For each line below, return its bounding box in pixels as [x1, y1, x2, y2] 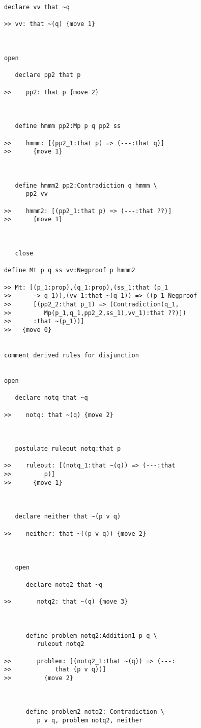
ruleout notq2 [37, 640, 84, 648]
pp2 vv [25, 190, 48, 198]
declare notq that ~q [15, 394, 88, 402]
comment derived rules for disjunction [4, 351, 139, 359]
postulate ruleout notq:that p [15, 445, 121, 453]
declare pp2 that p [15, 71, 81, 79]
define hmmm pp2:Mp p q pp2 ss [15, 122, 121, 130]
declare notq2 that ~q [25, 581, 103, 588]
